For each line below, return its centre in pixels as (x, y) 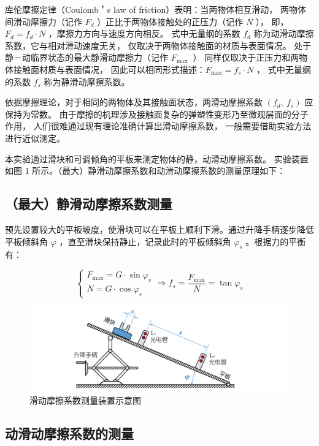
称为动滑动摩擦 (284, 33)
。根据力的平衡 (276, 241)
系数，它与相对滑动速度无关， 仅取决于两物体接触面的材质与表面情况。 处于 (158, 45)
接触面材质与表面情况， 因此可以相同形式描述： (109, 69)
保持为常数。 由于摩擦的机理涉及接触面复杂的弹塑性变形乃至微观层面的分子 (157, 114)
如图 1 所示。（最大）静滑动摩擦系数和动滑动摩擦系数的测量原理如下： (145, 171)
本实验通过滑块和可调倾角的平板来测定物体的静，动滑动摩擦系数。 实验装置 (157, 158)
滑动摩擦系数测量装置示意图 (85, 400)
